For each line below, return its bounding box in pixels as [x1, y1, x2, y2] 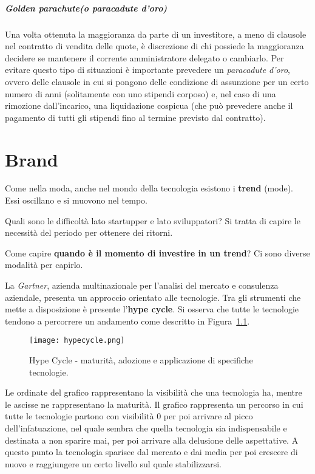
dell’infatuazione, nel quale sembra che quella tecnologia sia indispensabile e [5, 422, 287, 434]
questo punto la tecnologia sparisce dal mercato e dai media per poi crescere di [5, 445, 298, 458]
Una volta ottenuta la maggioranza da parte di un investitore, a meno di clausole [5, 27, 307, 40]
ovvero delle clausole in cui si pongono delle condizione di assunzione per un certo [5, 75, 309, 88]
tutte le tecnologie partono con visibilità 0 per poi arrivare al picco [5, 410, 253, 422]
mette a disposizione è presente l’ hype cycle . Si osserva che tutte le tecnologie [5, 303, 299, 315]
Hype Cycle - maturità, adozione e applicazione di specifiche [29, 354, 253, 366]
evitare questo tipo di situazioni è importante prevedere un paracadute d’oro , [5, 63, 290, 76]
